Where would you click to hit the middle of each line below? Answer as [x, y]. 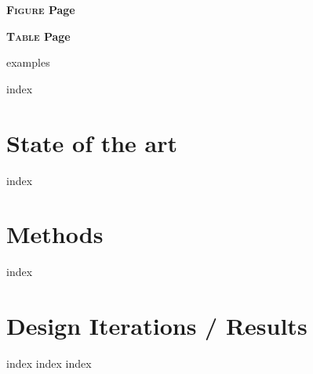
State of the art [92, 142]
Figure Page [41, 9]
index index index [49, 363]
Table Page [38, 36]
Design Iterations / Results [157, 325]
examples [28, 62]
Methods [55, 234]
